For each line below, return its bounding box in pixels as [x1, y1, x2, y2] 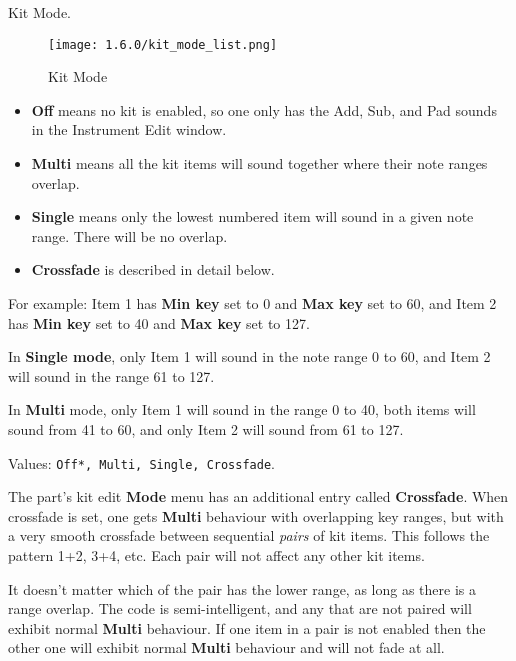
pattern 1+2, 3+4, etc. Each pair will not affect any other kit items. [8, 545, 425, 565]
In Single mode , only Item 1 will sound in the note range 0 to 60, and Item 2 [8, 346, 491, 367]
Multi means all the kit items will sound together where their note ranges [31, 153, 488, 174]
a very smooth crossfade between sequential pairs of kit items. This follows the [8, 525, 490, 546]
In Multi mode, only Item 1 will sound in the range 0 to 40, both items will [8, 399, 476, 420]
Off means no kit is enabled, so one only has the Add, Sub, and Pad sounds [31, 99, 497, 120]
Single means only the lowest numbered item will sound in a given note [31, 206, 474, 227]
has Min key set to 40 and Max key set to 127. [8, 312, 310, 333]
